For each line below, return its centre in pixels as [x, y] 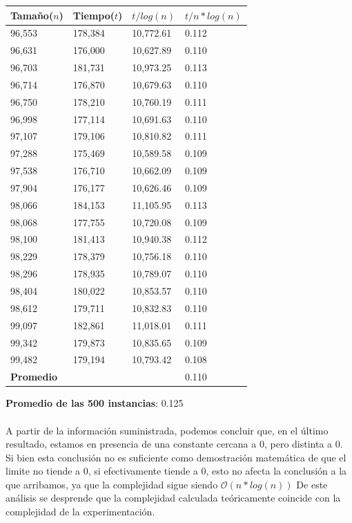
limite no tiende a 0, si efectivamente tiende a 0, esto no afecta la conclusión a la [176, 471]
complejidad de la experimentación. [80, 512]
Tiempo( [94, 15]
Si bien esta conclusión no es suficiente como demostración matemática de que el [176, 457]
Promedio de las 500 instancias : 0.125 [95, 403]
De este [312, 484]
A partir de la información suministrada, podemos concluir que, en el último [167, 430]
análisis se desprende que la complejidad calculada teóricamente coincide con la [173, 498]
